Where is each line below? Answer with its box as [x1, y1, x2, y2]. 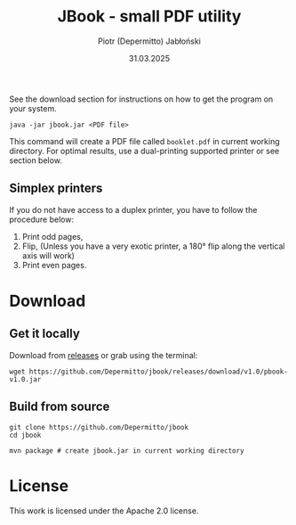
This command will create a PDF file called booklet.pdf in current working [9, 135, 280, 146]
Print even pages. [21, 259, 87, 270]
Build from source [9, 399, 110, 414]
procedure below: [9, 214, 74, 225]
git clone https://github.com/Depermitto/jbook [9, 422, 189, 431]
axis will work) [21, 250, 76, 260]
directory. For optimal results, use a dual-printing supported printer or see [9, 145, 280, 156]
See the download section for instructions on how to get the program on [9, 94, 274, 104]
